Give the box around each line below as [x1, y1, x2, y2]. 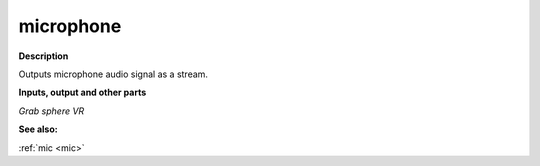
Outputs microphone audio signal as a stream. [18, 68, 209, 80]
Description [18, 50, 69, 62]
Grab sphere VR [18, 105, 85, 117]
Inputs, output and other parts [18, 86, 147, 99]
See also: [18, 123, 59, 135]
